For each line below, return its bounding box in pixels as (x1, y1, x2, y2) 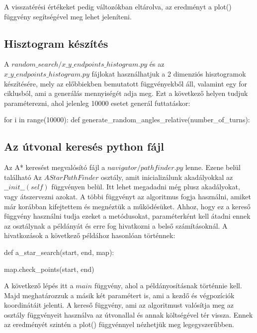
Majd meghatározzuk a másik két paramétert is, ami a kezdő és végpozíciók (4, 290, 235, 300)
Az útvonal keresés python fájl (4, 139, 164, 154)
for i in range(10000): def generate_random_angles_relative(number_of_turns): (4, 114, 250, 125)
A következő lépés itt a (4, 280, 74, 291)
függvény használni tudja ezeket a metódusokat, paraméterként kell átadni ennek (4, 211, 251, 221)
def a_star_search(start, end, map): (4, 247, 114, 257)
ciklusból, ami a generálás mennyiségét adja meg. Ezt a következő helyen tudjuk (4, 88, 248, 98)
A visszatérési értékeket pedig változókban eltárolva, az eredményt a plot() (4, 1, 232, 11)
